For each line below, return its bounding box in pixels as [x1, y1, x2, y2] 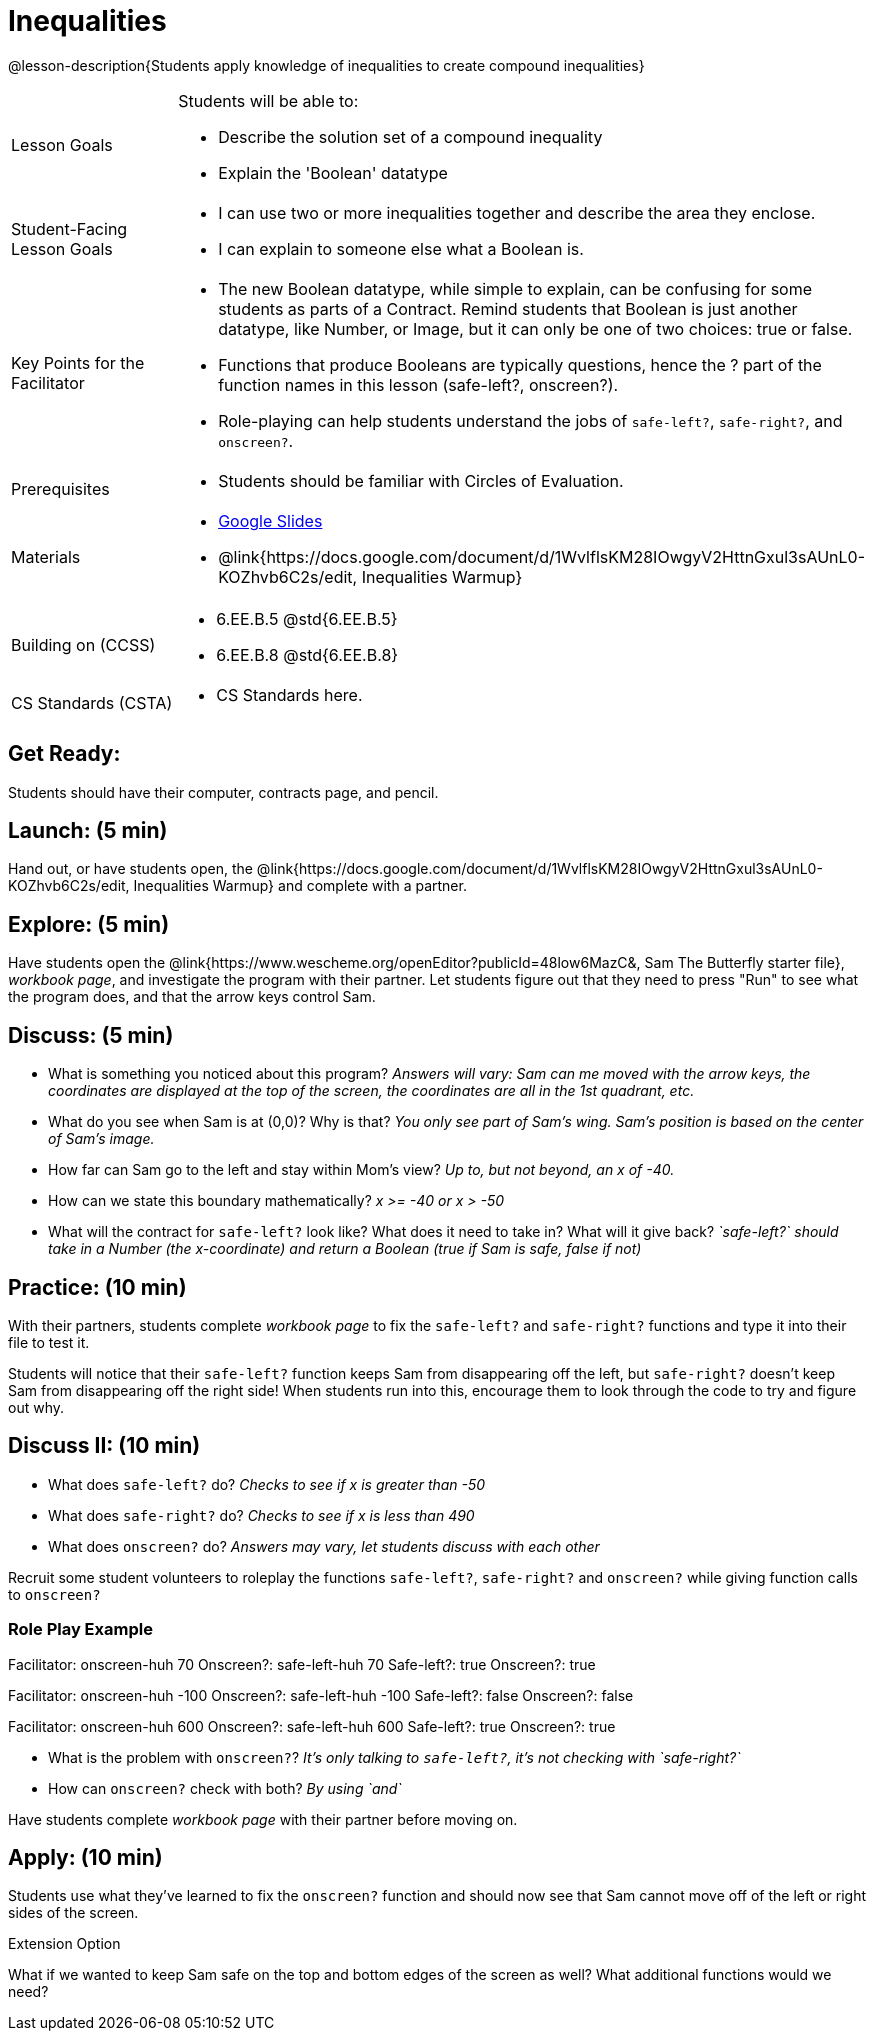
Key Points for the [11, 352, 145, 373]
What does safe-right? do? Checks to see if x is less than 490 [48, 1506, 475, 1524]
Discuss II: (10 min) [8, 1433, 201, 1459]
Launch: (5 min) [8, 818, 168, 844]
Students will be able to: [178, 90, 359, 111]
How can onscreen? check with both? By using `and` [48, 1779, 402, 1797]
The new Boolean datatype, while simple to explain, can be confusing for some [218, 278, 813, 299]
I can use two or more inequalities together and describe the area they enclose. [218, 202, 816, 223]
